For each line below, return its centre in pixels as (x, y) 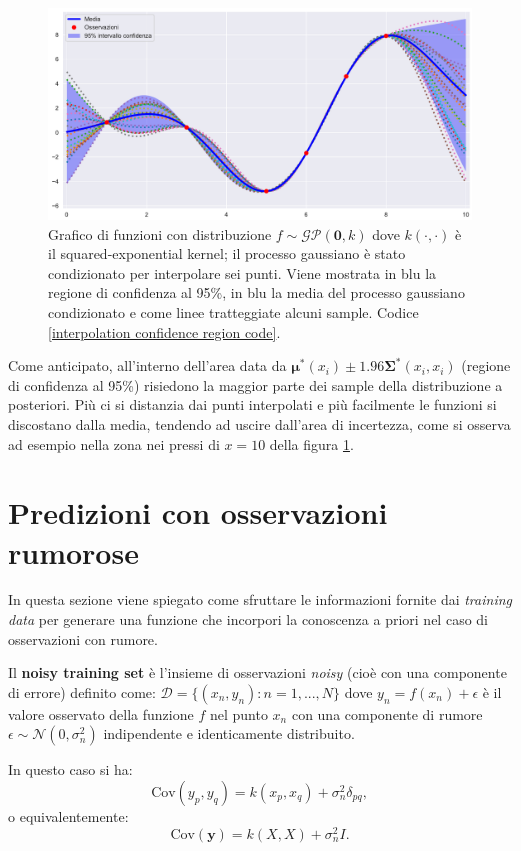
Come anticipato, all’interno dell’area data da (147, 365)
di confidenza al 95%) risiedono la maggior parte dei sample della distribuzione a (255, 384)
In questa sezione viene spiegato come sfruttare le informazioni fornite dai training (260, 599)
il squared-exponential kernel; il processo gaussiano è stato (227, 253)
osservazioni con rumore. (83, 638)
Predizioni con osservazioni (198, 512)
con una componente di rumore (387, 713)
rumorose (73, 551)
